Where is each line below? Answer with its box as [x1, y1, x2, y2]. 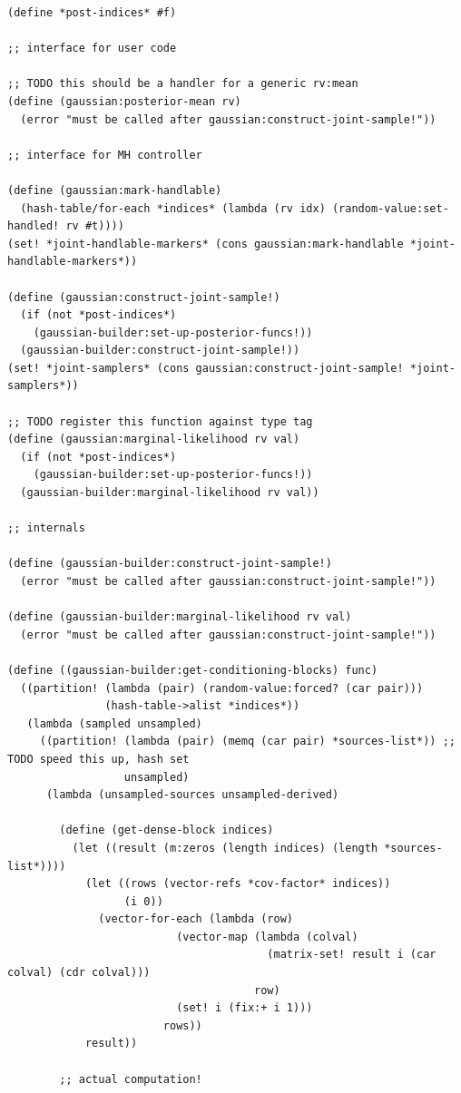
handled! [7, 220, 60, 233]
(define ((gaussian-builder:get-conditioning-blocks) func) [7, 663, 378, 677]
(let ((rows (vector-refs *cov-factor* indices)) [84, 877, 391, 891]
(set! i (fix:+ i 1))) [176, 1001, 313, 1015]
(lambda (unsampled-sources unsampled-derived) [45, 788, 339, 802]
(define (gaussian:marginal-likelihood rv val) [7, 433, 300, 446]
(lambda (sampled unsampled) [26, 717, 202, 730]
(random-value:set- [331, 201, 449, 215]
